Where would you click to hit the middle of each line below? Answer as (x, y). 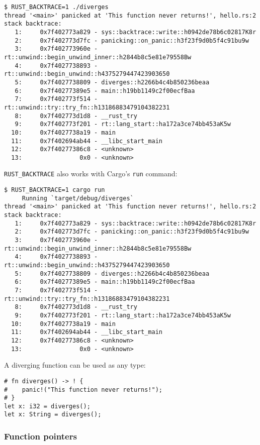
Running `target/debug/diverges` (78, 198)
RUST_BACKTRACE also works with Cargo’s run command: (91, 174)
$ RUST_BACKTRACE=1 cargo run (55, 190)
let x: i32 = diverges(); (47, 406)
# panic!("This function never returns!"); (83, 390)
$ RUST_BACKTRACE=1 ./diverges (56, 7)
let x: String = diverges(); (53, 415)
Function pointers (40, 436)
